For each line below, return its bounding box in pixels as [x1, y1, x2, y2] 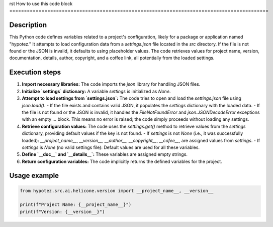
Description [9, 21, 47, 30]
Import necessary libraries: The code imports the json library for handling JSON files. [22, 81, 201, 87]
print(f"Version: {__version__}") [20, 208, 105, 214]
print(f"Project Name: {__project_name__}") [20, 202, 132, 207]
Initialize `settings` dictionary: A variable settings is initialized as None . [22, 88, 171, 94]
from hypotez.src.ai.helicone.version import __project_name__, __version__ [20, 188, 214, 193]
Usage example [9, 171, 59, 180]
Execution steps [9, 68, 61, 77]
